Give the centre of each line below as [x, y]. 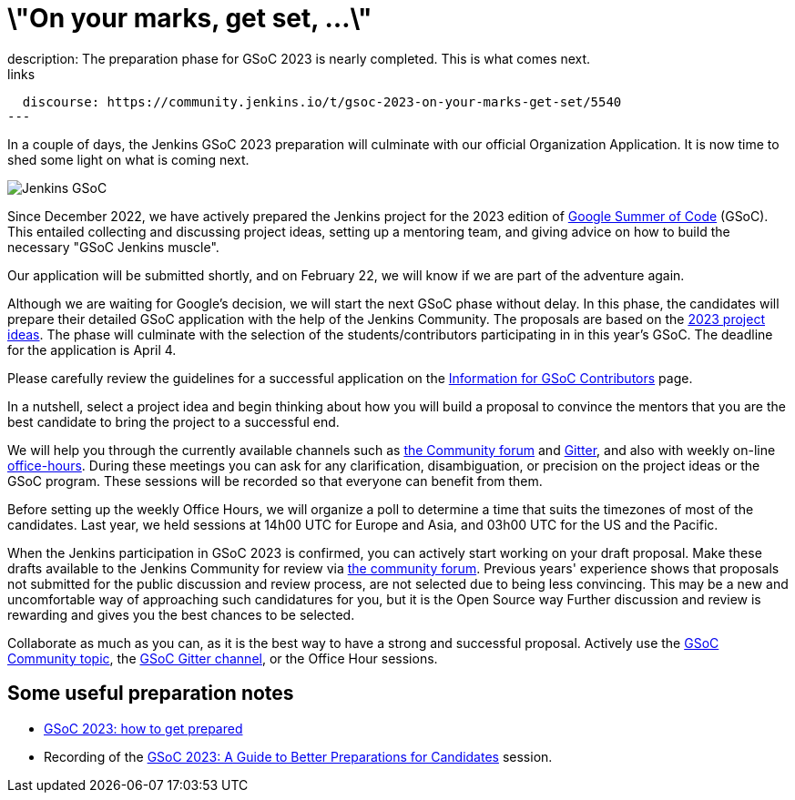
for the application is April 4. [92, 349]
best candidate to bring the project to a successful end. [173, 421]
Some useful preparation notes [151, 694]
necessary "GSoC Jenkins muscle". [113, 247]
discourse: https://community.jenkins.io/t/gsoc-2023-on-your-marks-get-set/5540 [322, 101]
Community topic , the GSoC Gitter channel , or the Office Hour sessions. [223, 658]
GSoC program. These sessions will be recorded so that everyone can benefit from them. [275, 481]
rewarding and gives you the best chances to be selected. [181, 614]
